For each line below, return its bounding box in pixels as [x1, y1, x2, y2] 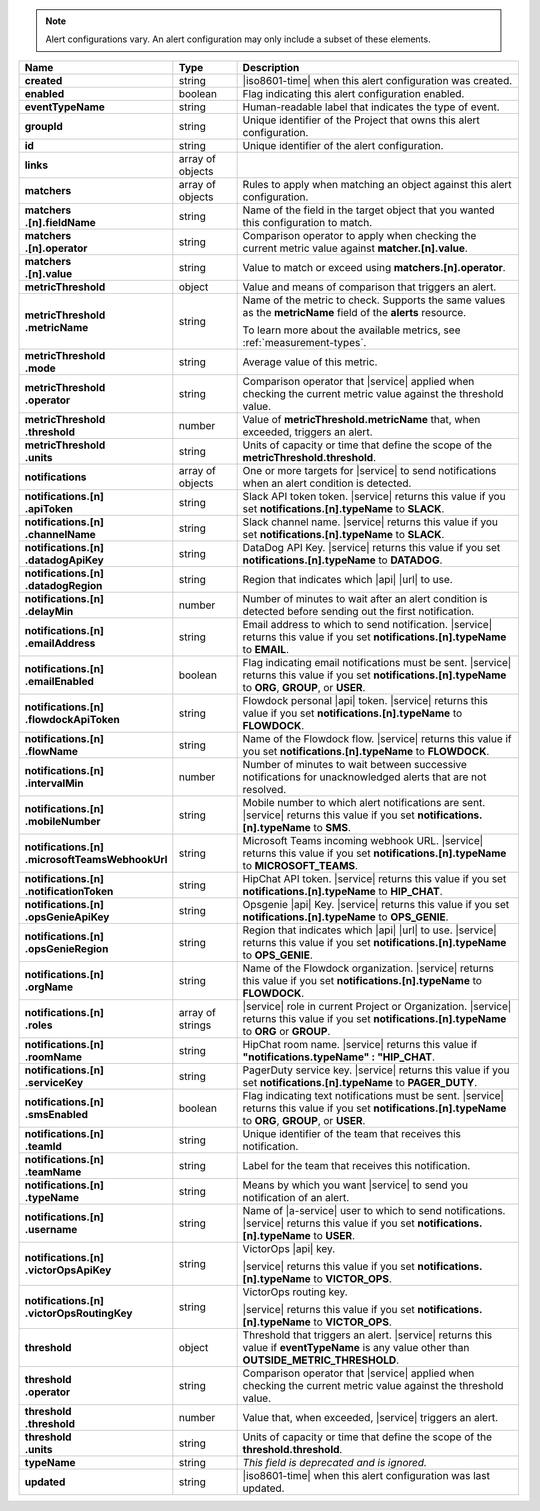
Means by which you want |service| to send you [242, 1178, 469, 1192]
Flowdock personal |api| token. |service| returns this [242, 693, 489, 707]
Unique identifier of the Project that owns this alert [242, 113, 480, 127]
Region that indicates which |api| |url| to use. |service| [242, 923, 497, 937]
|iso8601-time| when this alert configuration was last [242, 1468, 490, 1482]
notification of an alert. [242, 1190, 350, 1204]
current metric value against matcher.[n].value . [242, 241, 469, 255]
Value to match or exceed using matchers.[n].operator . [242, 260, 506, 274]
